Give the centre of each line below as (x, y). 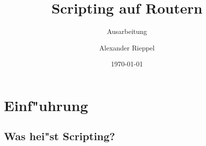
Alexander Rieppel (127, 47)
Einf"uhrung (46, 105)
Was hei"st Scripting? (60, 136)
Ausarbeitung (127, 31)
